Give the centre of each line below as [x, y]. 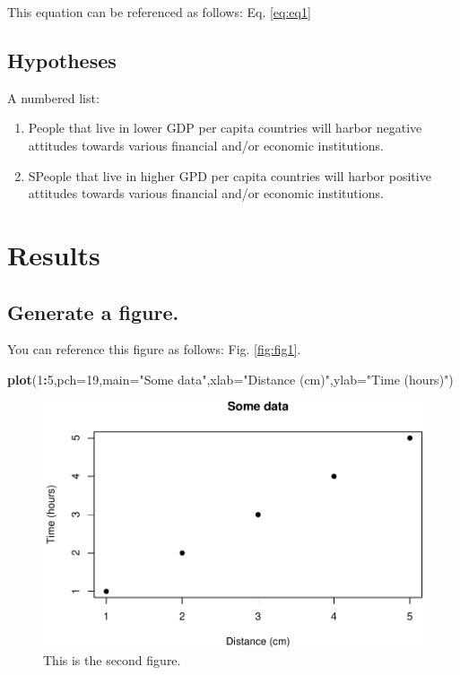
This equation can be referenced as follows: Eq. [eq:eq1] [159, 12]
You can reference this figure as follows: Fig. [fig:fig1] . [154, 349]
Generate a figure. [93, 312]
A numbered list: [53, 97]
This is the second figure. [112, 660]
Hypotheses [62, 60]
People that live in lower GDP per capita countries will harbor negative [225, 128]
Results [54, 254]
